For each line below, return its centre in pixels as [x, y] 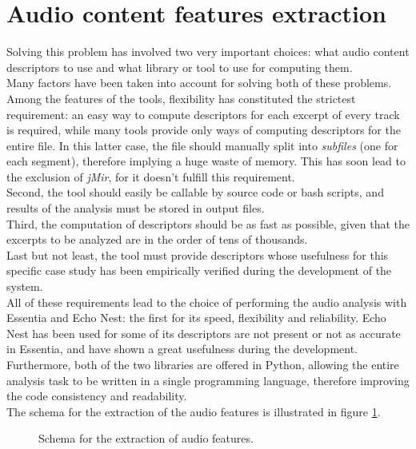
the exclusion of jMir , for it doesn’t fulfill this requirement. [151, 176]
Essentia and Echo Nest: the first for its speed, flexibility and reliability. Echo [196, 318]
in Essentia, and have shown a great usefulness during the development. [182, 349]
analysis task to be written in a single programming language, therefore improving [208, 380]
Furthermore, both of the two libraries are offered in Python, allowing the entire [203, 364]
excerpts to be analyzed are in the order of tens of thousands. [157, 239]
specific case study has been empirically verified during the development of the [199, 270]
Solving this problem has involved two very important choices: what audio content [208, 52]
